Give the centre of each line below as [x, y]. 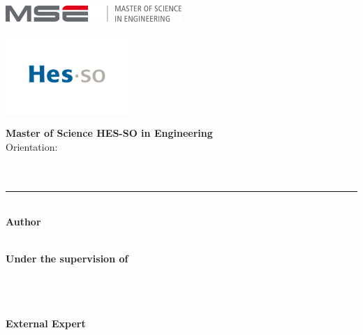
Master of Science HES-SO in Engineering [109, 133]
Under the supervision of [67, 259]
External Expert [46, 323]
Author [23, 222]
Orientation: [32, 146]
